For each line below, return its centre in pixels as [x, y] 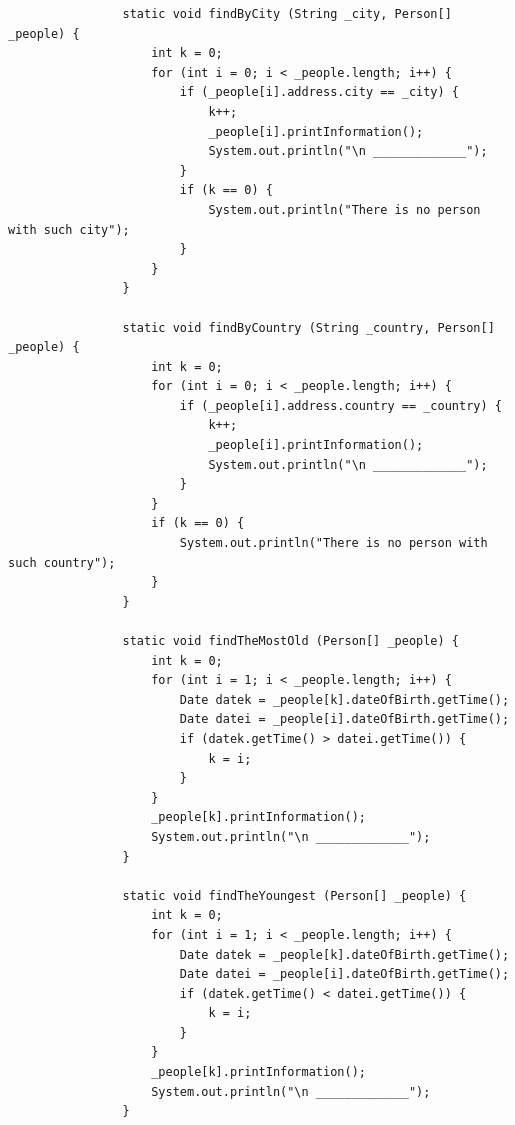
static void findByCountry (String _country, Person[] [308, 327]
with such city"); [69, 229]
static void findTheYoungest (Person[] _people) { [294, 895]
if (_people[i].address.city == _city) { [319, 92]
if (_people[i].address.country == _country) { [340, 405]
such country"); [62, 562]
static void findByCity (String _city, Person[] [287, 14]
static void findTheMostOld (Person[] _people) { [291, 641]
